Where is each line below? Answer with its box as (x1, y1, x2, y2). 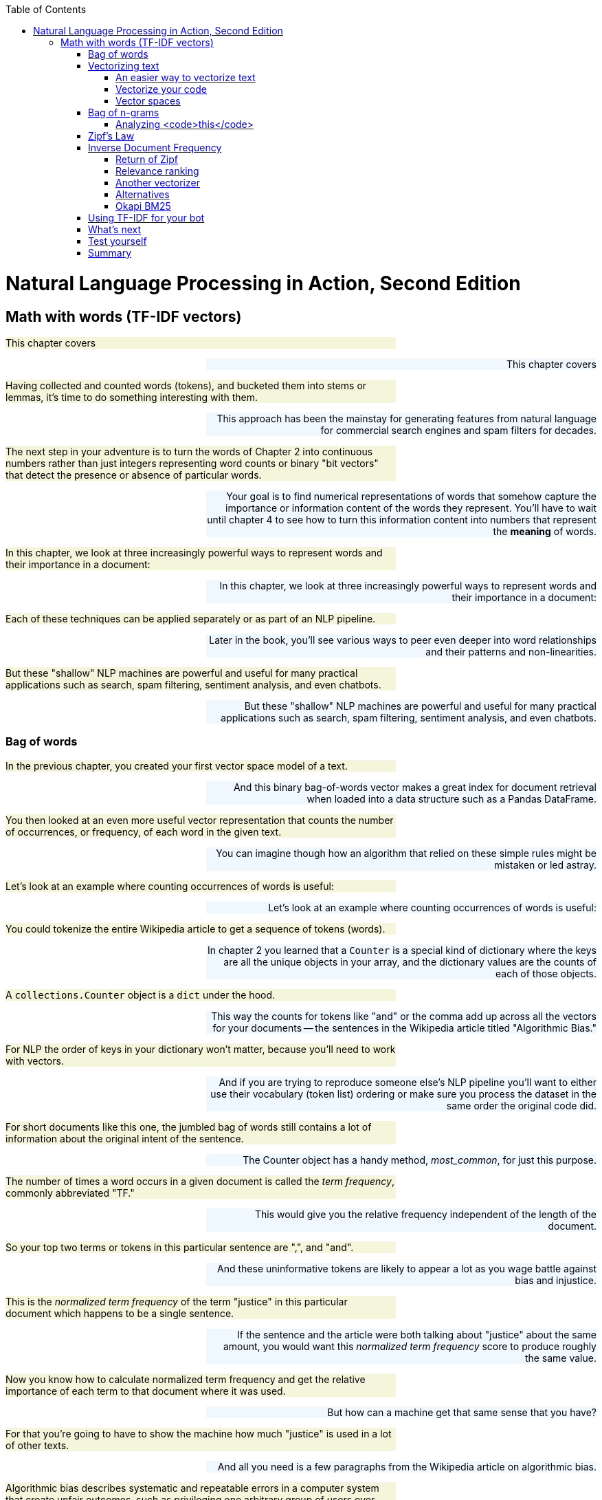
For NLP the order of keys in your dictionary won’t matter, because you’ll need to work (5, 1043, 396, 1055)
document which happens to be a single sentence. (5, 1307, 234, 1319)
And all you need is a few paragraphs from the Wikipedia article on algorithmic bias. (217, 1460, 597, 1472)
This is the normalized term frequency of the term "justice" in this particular (5, 1295, 348, 1307)
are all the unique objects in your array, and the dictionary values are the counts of (223, 955, 597, 968)
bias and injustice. (515, 1274, 597, 1286)
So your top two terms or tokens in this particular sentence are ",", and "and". (5, 1241, 354, 1253)
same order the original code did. (446, 1099, 597, 1111)
